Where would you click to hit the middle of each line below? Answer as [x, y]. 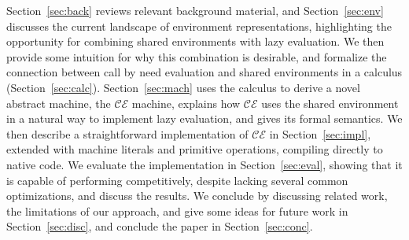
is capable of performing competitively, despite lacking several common [177, 180]
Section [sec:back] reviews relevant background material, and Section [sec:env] [195, 10]
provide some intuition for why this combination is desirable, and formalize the [197, 56]
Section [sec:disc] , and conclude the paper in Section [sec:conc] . [160, 226]
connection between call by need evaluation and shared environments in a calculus [204, 72]
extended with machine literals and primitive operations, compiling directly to [195, 149]
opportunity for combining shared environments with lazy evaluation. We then [195, 41]
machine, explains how [186, 103]
